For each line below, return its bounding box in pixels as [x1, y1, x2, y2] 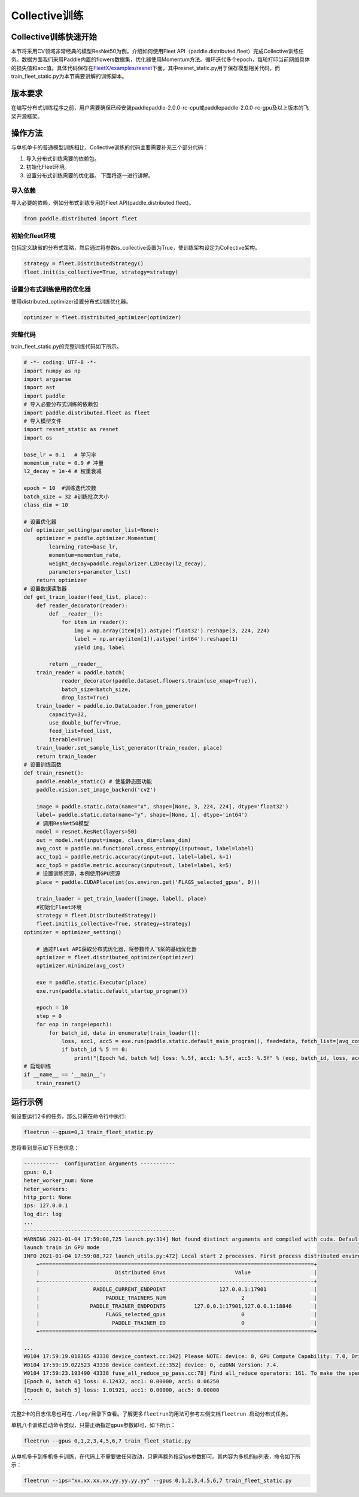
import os [23, 434, 53, 441]
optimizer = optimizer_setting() [23, 929, 122, 935]
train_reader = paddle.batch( [36, 669, 125, 676]
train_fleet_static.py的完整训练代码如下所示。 [11, 343, 122, 350]
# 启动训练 [23, 1063, 51, 1070]
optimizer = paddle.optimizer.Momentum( [36, 535, 157, 542]
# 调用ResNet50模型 [36, 820, 89, 826]
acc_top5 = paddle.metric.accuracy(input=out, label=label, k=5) [36, 862, 232, 868]
